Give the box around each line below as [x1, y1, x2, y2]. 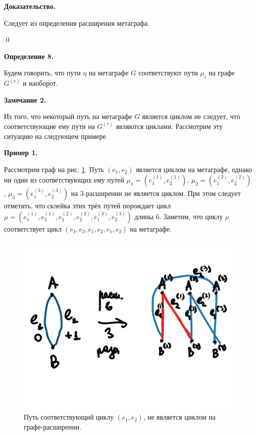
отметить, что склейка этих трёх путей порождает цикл [4, 200, 171, 211]
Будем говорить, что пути [4, 67, 81, 78]
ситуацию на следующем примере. [4, 130, 108, 141]
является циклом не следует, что [142, 111, 240, 122]
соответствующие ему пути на [4, 121, 95, 131]
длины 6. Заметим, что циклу [134, 211, 223, 221]
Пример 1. [4, 147, 38, 158]
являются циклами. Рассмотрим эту [116, 121, 223, 131]
